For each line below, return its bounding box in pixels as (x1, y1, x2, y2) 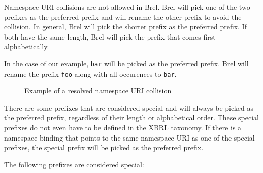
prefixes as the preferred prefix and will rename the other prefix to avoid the (4, 11, 242, 22)
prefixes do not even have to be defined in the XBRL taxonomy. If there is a (4, 122, 242, 133)
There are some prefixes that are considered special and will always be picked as (4, 102, 253, 113)
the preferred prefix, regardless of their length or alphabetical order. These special (4, 112, 259, 123)
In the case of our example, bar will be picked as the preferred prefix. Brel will (4, 58, 249, 68)
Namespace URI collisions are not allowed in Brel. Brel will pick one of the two (4, 2, 250, 12)
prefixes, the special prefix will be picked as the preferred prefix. (4, 142, 204, 153)
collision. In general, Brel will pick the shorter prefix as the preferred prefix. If (4, 21, 247, 32)
